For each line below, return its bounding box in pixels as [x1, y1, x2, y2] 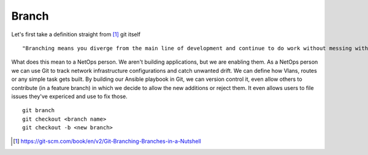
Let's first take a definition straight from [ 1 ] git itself [11, 31, 141, 38]
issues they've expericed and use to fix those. [11, 93, 128, 100]
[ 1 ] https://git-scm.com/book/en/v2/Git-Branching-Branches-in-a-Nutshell [13, 138, 202, 145]
